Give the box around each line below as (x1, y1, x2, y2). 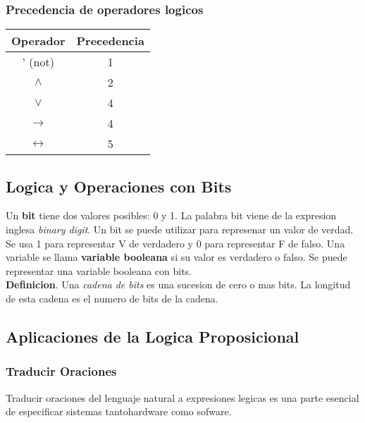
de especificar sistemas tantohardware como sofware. (6, 404, 232, 419)
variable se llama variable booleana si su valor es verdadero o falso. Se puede (6, 250, 347, 264)
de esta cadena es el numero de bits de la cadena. (6, 290, 218, 305)
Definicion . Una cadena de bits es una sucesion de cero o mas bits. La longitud (6, 277, 351, 292)
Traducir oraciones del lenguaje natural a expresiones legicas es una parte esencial (6, 390, 359, 405)
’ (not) (22, 54, 54, 70)
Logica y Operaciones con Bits (6, 175, 232, 197)
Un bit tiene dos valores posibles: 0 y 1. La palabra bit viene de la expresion (6, 208, 337, 223)
